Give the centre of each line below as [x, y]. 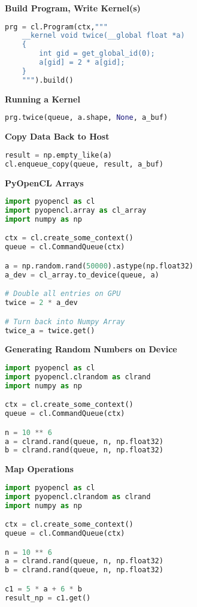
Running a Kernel [43, 99]
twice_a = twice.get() [50, 330]
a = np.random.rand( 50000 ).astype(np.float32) [99, 266]
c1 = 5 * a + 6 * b [44, 589]
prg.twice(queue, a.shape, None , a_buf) [87, 118]
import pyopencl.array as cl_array [76, 210]
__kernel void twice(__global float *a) [103, 36]
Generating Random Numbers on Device [91, 349]
